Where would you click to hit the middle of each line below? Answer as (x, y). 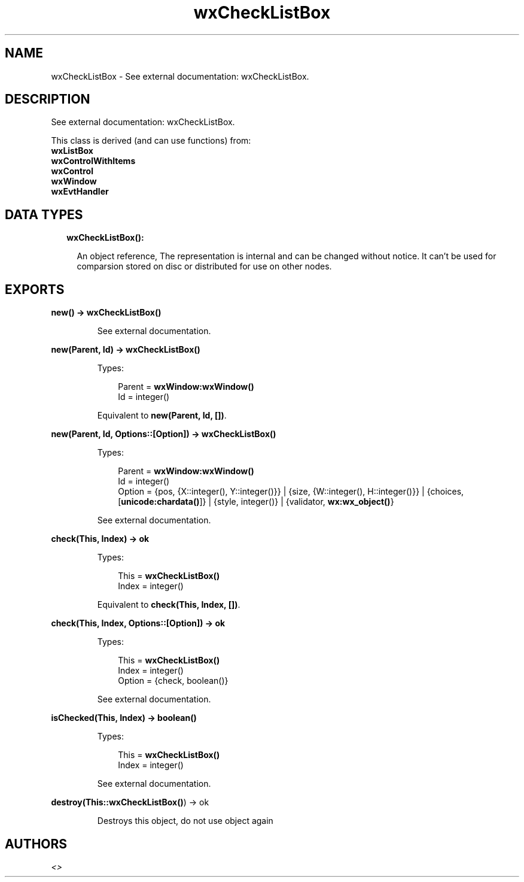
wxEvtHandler (80, 192)
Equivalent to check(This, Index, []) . (169, 605)
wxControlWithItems (93, 161)
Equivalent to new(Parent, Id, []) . (162, 416)
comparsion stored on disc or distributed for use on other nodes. (204, 266)
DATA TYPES (44, 214)
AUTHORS (36, 844)
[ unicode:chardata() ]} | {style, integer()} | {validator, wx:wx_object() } (256, 502)
